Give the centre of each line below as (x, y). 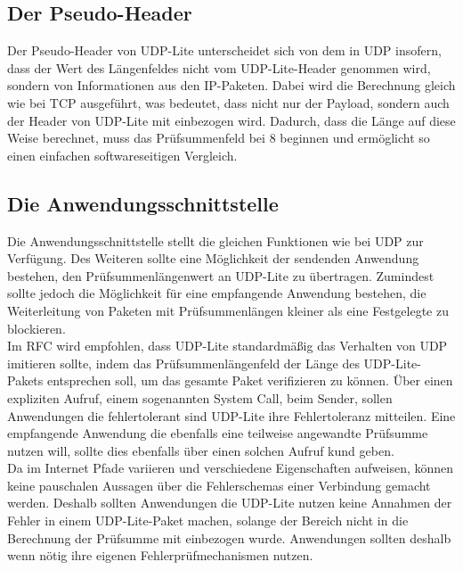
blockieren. (37, 328)
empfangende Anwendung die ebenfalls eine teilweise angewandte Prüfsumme (218, 433)
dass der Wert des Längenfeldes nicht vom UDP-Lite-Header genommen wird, (219, 67)
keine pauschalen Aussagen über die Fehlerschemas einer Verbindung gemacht (219, 485)
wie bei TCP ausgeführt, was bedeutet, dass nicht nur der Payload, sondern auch (228, 102)
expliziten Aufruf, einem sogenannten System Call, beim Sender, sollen (200, 397)
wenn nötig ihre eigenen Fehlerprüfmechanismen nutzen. (160, 555)
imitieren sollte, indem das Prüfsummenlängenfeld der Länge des (183, 363)
